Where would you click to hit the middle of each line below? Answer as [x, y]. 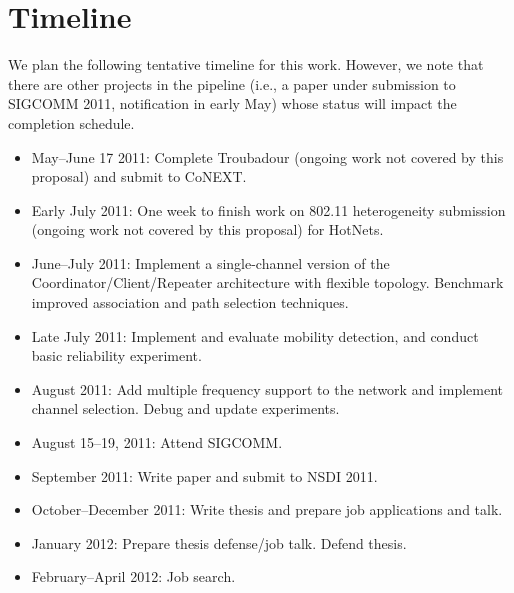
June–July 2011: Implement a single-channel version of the [210, 262]
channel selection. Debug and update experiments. [185, 408]
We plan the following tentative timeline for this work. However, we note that [246, 64]
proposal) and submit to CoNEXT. [139, 176]
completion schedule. [71, 122]
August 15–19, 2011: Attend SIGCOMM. [157, 442]
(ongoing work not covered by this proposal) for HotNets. [207, 229]
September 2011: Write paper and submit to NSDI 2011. [204, 475]
